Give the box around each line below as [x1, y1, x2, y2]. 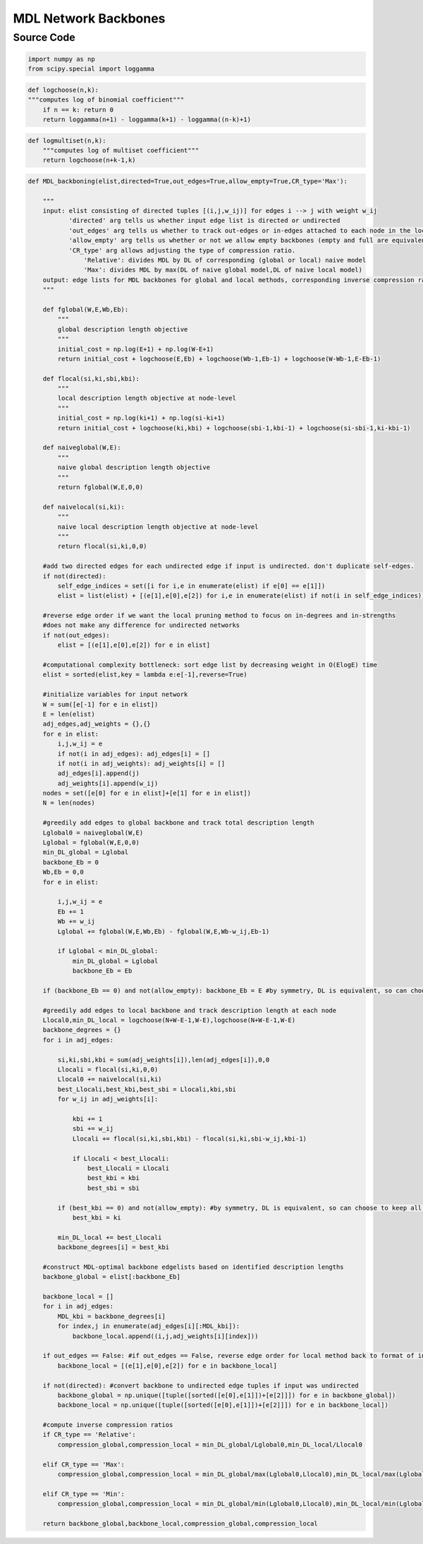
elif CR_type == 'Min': [42, 1490, 125, 1498]
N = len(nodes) [42, 799, 95, 807]
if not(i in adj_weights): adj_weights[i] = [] [57, 759, 226, 767]
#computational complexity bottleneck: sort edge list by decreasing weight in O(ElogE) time [42, 661, 377, 669]
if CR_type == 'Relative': [42, 1430, 137, 1439]
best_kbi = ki [72, 1213, 121, 1222]
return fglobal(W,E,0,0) [57, 483, 144, 491]
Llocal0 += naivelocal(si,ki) [57, 1076, 162, 1083]
